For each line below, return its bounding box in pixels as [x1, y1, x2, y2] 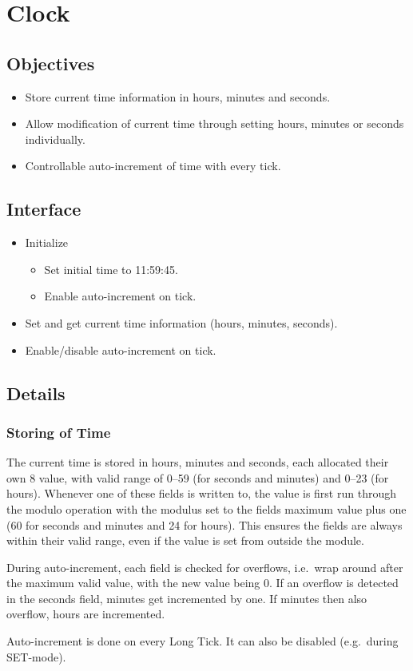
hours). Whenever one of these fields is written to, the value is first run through [6, 485, 396, 502]
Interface [6, 197, 81, 221]
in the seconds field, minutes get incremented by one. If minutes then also [6, 590, 367, 606]
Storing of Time [6, 422, 111, 442]
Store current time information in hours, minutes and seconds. [25, 88, 331, 105]
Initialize [25, 234, 69, 251]
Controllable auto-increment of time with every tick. [25, 157, 281, 174]
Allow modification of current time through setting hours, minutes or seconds [25, 115, 404, 132]
